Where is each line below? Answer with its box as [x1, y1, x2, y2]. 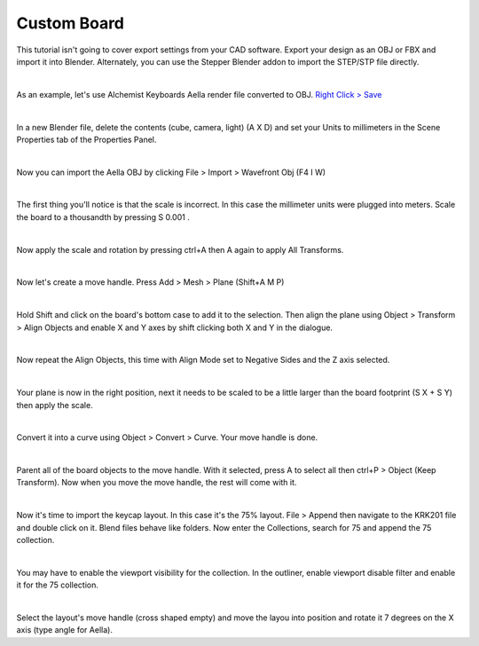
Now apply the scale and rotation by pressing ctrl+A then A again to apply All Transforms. [16, 244, 344, 255]
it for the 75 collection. [16, 579, 99, 590]
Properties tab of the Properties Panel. [16, 134, 157, 145]
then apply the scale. [16, 399, 93, 410]
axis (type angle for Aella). [16, 625, 113, 635]
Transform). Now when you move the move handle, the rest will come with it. [16, 477, 297, 488]
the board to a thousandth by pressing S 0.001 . [16, 211, 190, 222]
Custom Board [16, 13, 124, 33]
